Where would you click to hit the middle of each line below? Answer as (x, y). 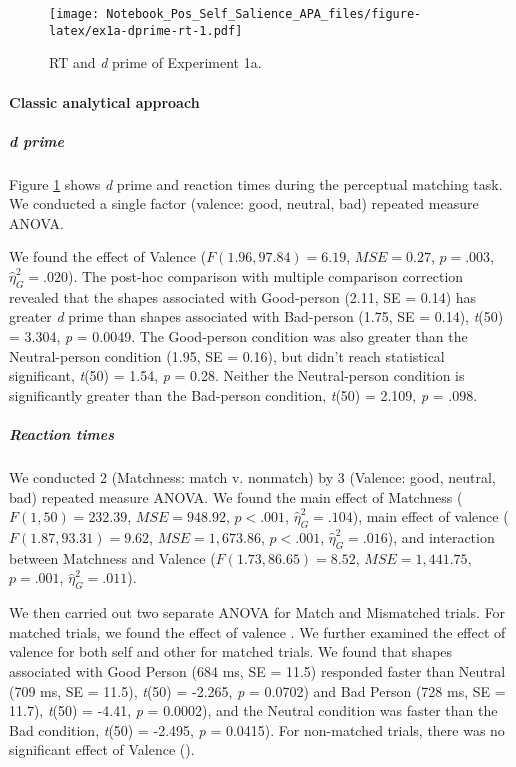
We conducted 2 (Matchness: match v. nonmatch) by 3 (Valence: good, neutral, (252, 476)
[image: (74, 14)
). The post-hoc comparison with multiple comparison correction (266, 276)
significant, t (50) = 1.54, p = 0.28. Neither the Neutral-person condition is (237, 375)
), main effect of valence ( (430, 516)
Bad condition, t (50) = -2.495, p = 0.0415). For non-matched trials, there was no (257, 729)
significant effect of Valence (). (102, 749)
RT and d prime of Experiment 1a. (155, 62)
